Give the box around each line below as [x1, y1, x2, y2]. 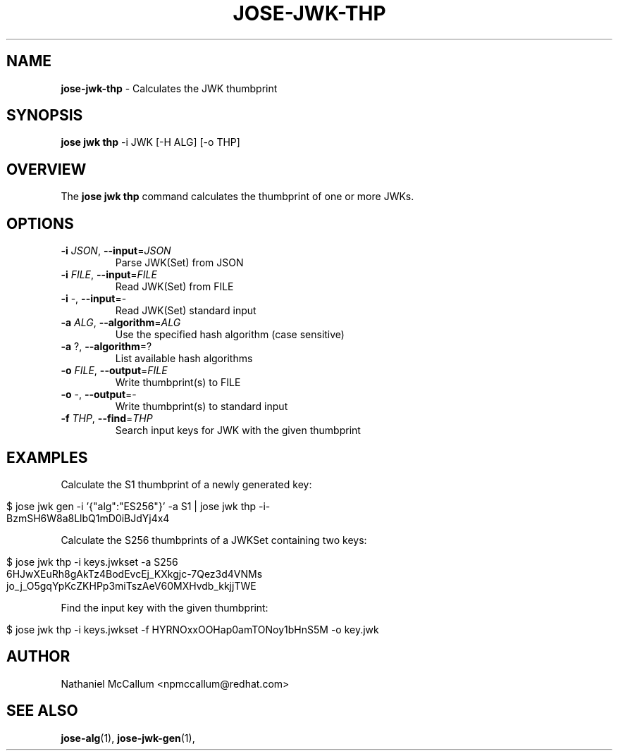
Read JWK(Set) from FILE [115, 280, 234, 293]
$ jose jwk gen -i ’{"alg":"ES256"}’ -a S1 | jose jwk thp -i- [6, 500, 271, 512]
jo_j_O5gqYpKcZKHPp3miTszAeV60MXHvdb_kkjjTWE [6, 579, 257, 592]
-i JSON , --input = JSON [61, 244, 171, 257]
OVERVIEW [6, 160, 87, 178]
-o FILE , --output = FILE [61, 364, 168, 377]
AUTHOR [6, 647, 70, 666]
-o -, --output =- [61, 388, 137, 401]
